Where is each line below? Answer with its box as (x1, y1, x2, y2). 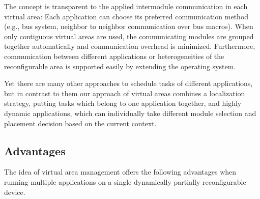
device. (4, 186, 25, 197)
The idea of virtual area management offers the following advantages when (4, 166, 237, 177)
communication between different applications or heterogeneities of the (4, 50, 224, 61)
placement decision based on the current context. (4, 118, 157, 128)
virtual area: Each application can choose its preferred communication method (4, 11, 249, 21)
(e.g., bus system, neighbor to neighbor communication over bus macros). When (4, 21, 253, 32)
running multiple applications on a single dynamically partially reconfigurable (4, 176, 246, 187)
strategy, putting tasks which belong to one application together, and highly (4, 98, 242, 108)
